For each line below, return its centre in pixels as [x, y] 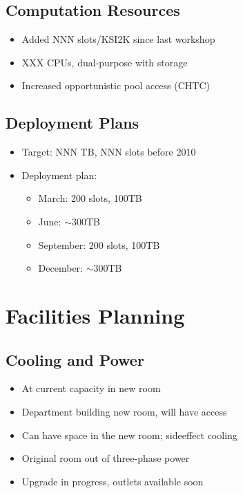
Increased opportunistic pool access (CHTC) [116, 85]
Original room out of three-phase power [106, 458]
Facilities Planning [95, 315]
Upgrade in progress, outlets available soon [113, 481]
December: [60, 268]
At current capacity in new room [91, 388]
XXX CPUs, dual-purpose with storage [105, 62]
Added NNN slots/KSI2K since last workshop [118, 39]
